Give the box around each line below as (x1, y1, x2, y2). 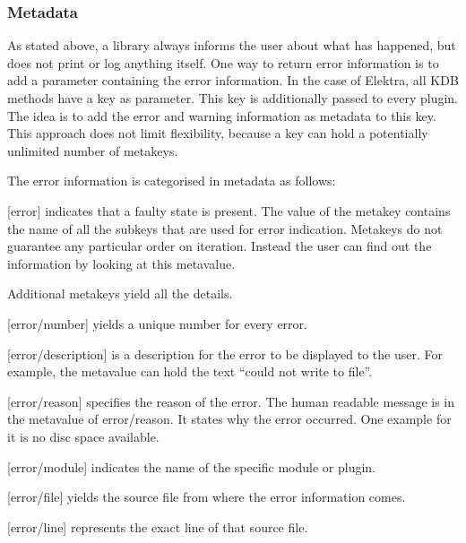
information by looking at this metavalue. (7, 254, 236, 272)
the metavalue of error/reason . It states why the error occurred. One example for (7, 409, 452, 428)
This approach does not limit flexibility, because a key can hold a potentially (7, 124, 428, 142)
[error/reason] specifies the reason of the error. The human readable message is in (7, 392, 455, 410)
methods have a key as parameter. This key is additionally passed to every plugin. (7, 89, 459, 107)
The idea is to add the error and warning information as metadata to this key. (7, 106, 436, 125)
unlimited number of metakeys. (7, 141, 178, 159)
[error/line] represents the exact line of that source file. (7, 517, 308, 536)
